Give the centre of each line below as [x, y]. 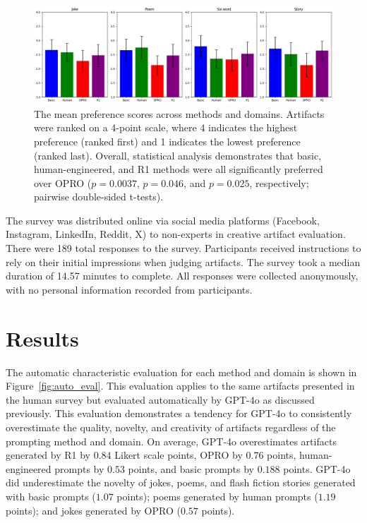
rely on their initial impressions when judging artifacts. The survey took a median [183, 261]
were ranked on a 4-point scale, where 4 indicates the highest [166, 127]
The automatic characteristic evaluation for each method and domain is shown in [181, 372]
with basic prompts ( [51, 496]
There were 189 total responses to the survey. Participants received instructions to [183, 248]
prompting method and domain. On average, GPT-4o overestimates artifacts [171, 441]
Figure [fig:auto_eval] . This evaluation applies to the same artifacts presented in [180, 386]
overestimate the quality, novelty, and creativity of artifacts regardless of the [171, 427]
